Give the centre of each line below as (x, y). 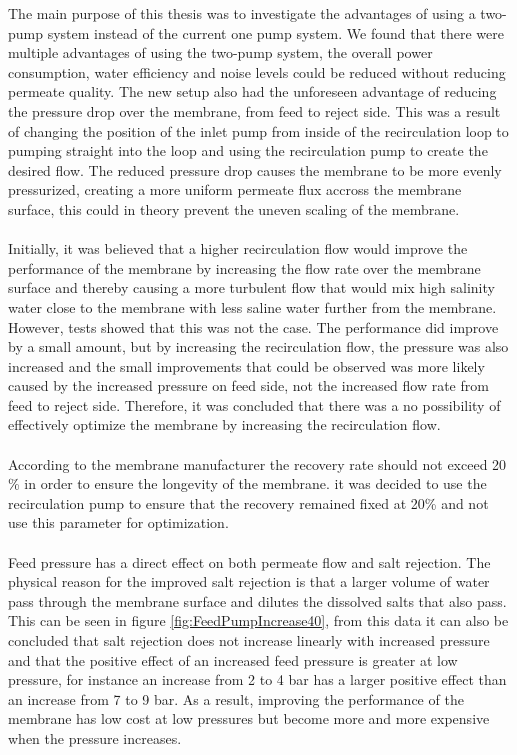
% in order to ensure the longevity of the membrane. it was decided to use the (247, 483)
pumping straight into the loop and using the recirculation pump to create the (248, 150)
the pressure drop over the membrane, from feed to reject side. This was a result (254, 110)
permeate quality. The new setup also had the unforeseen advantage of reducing (252, 91)
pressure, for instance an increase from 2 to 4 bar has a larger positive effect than (257, 679)
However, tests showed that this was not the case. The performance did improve (253, 326)
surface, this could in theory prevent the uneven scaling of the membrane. (234, 208)
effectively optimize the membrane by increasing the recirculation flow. (224, 424)
